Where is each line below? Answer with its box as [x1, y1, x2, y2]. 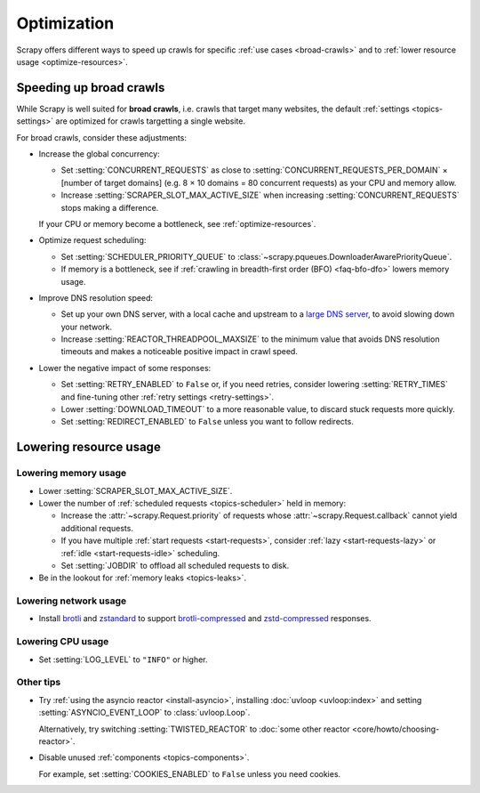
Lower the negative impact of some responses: [38, 362, 212, 373]
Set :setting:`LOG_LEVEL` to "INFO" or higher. [38, 654, 208, 665]
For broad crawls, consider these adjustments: [16, 132, 187, 142]
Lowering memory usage [16, 467, 127, 480]
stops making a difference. [60, 202, 159, 213]
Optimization [16, 13, 115, 33]
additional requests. [60, 522, 133, 533]
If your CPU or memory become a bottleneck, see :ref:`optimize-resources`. [38, 218, 316, 229]
